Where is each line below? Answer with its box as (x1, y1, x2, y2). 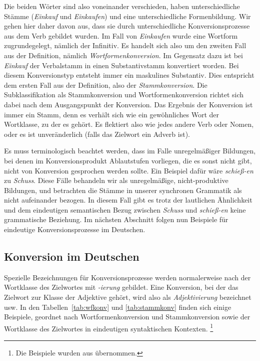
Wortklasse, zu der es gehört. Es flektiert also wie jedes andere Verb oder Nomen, (4, 119, 254, 129)
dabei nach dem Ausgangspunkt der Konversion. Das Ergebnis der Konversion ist (4, 99, 253, 109)
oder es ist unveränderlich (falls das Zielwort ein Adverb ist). (4, 128, 190, 139)
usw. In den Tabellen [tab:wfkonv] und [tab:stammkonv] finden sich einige (4, 301, 231, 312)
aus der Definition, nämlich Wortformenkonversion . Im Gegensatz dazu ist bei (4, 50, 243, 60)
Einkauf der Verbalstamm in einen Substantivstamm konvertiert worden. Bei (4, 60, 239, 70)
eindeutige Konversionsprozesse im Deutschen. (4, 224, 145, 235)
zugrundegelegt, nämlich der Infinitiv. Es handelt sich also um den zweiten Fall (4, 40, 246, 51)
